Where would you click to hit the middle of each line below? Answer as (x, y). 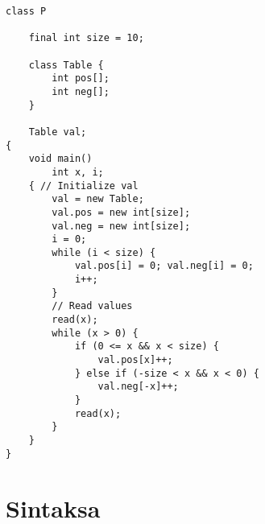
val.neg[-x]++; (138, 387)
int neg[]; (81, 91)
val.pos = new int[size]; (121, 212)
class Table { (66, 65)
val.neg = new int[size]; (121, 226)
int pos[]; (81, 78)
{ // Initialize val (83, 186)
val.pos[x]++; (135, 360)
